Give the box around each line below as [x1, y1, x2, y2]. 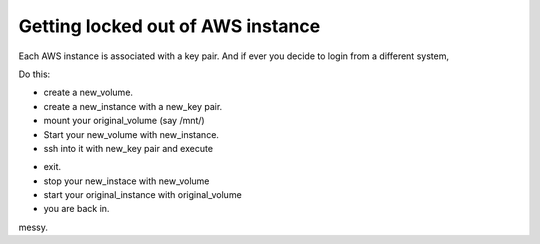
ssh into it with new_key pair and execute [43, 142, 214, 154]
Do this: [18, 68, 51, 80]
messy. [18, 221, 49, 233]
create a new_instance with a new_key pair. [43, 100, 223, 112]
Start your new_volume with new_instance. [43, 128, 220, 140]
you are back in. [43, 203, 110, 215]
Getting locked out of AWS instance [18, 15, 321, 37]
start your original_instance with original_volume [43, 189, 242, 201]
